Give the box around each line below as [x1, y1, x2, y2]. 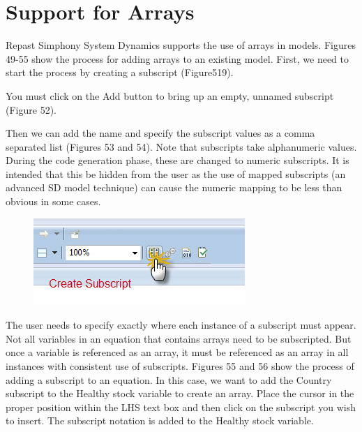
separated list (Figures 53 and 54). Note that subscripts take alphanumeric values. [6, 139, 357, 154]
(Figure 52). [6, 102, 56, 117]
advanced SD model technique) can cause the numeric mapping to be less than [6, 180, 342, 195]
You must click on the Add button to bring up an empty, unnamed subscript [6, 88, 334, 103]
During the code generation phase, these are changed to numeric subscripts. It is [6, 153, 349, 167]
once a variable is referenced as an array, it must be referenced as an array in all [6, 345, 349, 359]
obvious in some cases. [6, 194, 101, 209]
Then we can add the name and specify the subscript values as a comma [6, 126, 315, 140]
